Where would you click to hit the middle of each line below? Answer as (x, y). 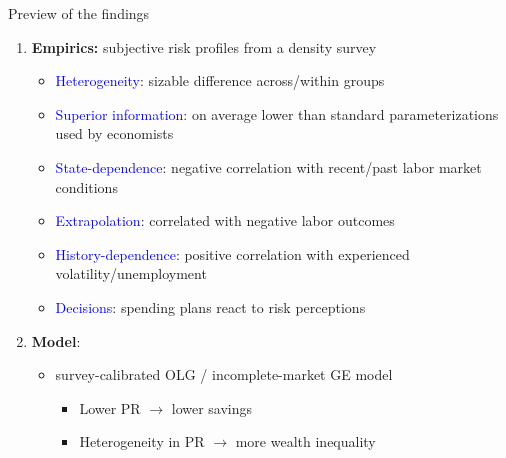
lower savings (212, 407)
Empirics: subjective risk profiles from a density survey (204, 46)
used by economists (114, 133)
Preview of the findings (79, 13)
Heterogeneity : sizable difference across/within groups (220, 80)
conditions (86, 186)
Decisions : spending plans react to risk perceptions (210, 306)
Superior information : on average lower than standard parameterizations (277, 113)
